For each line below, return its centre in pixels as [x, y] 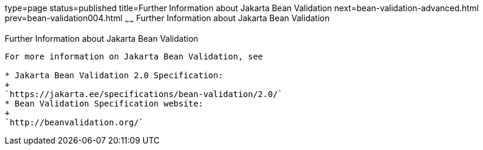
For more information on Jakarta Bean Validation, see [134, 56]
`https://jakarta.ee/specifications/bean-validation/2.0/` [144, 94]
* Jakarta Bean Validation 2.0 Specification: [114, 75]
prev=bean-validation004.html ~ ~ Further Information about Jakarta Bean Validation [167, 19]
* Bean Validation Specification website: [104, 103]
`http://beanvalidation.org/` [75, 122]
